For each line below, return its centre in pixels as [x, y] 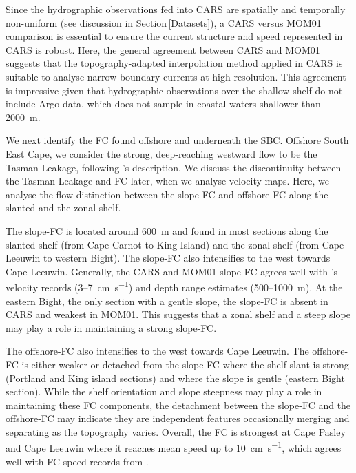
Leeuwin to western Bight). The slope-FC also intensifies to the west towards [168, 258]
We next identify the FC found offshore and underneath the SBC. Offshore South [177, 140]
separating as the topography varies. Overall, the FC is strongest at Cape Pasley [176, 431]
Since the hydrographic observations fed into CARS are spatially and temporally [176, 9]
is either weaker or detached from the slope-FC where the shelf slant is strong [185, 364]
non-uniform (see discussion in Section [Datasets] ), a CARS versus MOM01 [164, 22]
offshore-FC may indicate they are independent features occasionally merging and [178, 418]
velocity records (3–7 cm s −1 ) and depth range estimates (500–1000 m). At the [174, 286]
